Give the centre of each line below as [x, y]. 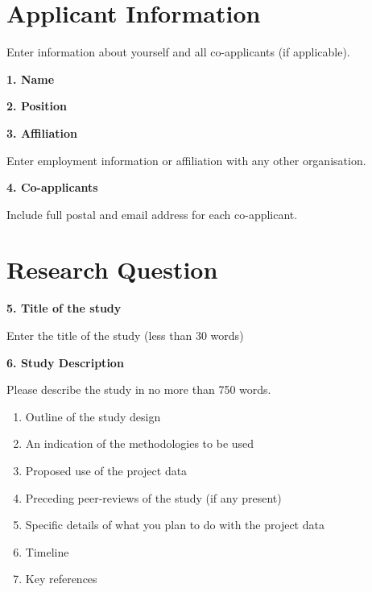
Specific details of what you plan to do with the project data [175, 525]
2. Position [37, 106]
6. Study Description [65, 362]
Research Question [112, 269]
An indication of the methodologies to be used [140, 443]
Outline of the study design [93, 416]
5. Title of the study [64, 308]
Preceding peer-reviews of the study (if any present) [153, 497]
